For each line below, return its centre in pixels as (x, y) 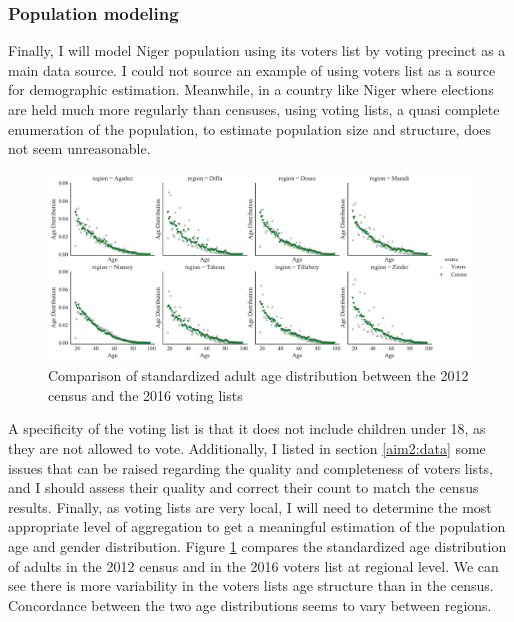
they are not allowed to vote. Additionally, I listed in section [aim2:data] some (247, 447)
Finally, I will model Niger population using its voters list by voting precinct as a (257, 50)
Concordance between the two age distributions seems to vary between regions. (250, 604)
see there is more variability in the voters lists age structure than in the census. (251, 585)
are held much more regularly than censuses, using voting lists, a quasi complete (254, 109)
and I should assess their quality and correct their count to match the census (243, 487)
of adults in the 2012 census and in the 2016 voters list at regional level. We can (253, 565)
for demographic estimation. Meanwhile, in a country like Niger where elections (251, 89)
